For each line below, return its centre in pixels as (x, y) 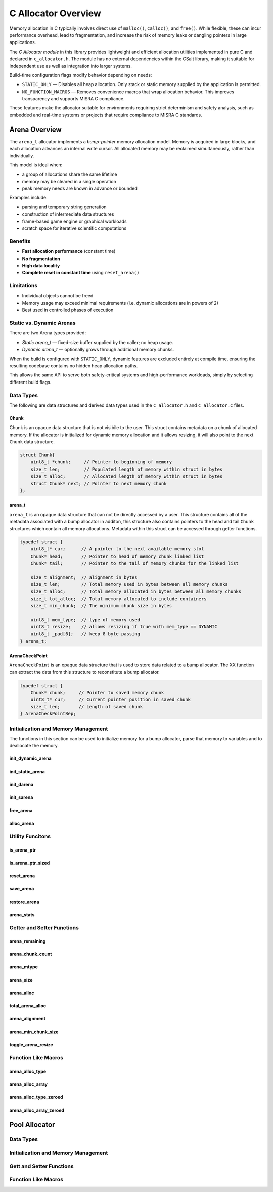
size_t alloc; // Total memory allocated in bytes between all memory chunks (136, 591)
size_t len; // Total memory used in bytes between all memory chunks (129, 585)
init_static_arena (27, 772)
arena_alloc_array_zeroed (37, 1110)
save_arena (22, 888)
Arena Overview (35, 129)
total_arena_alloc (28, 1006)
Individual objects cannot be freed (58, 295)
